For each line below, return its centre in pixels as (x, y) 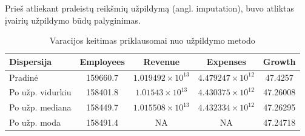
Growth (279, 61)
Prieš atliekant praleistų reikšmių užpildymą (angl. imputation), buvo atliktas (150, 8)
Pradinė (24, 77)
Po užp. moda (35, 122)
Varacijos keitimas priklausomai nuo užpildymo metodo (152, 40)
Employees (102, 61)
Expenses (226, 61)
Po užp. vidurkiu (40, 92)
